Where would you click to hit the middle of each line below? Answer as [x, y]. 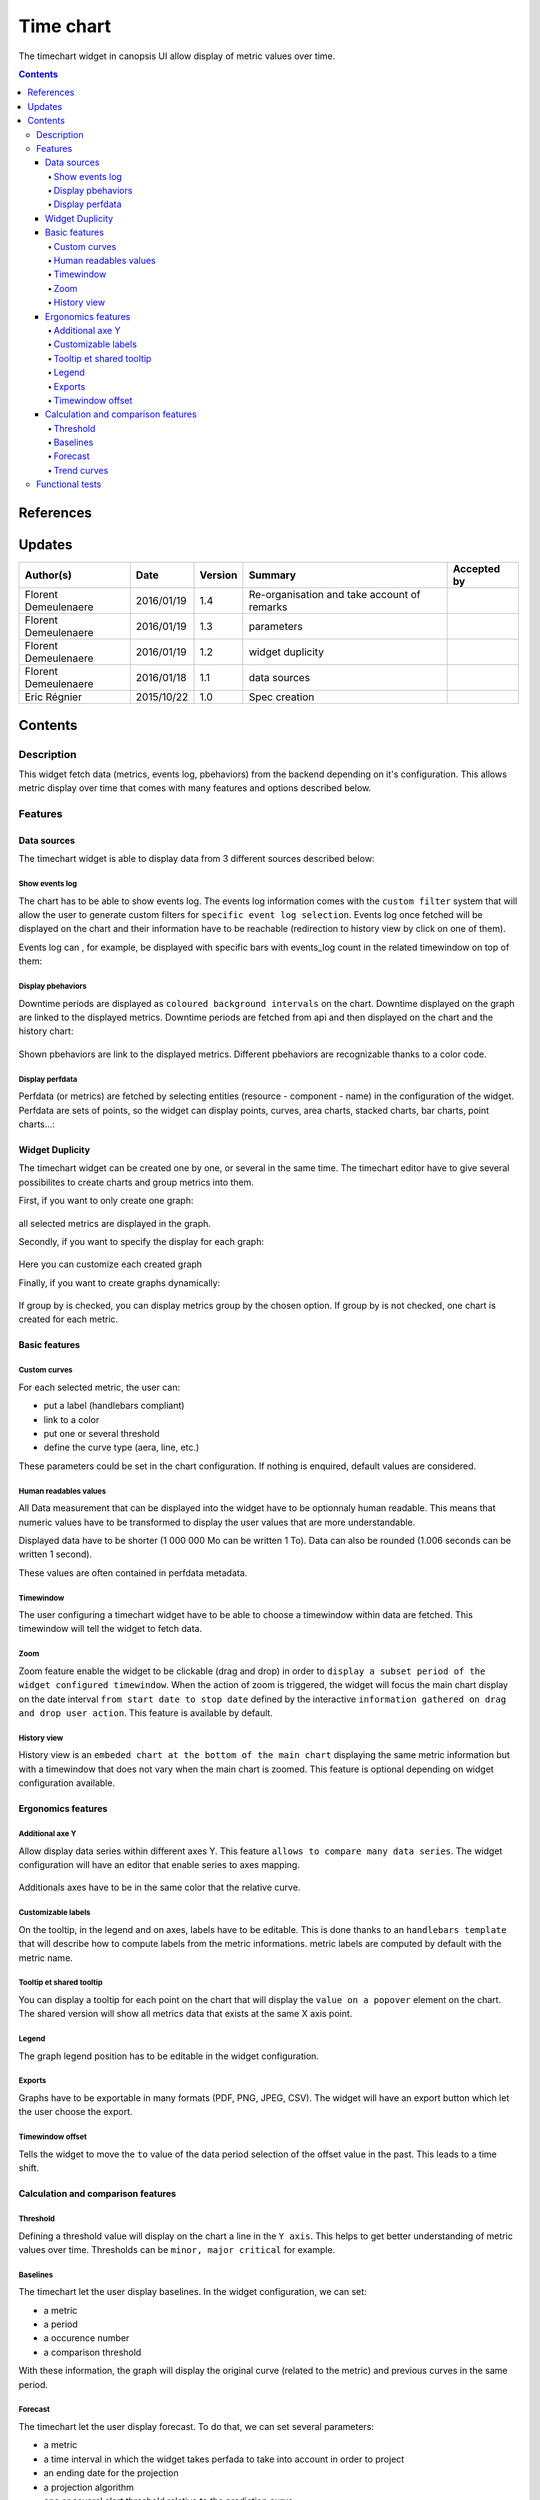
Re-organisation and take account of [334, 595]
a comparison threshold [92, 2352]
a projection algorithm [89, 2487]
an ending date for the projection [111, 2473]
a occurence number [86, 2338]
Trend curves [81, 470]
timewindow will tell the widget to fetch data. [110, 1629]
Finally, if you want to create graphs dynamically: [119, 1282]
